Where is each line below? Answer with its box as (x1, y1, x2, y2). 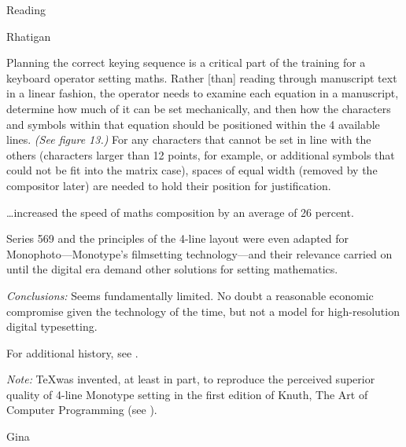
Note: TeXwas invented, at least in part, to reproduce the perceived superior (6, 371, 375, 387)
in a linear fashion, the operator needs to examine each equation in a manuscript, (6, 85, 399, 101)
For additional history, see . (6, 344, 138, 361)
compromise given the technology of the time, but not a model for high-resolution (6, 302, 400, 319)
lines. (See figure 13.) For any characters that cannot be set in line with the (6, 131, 371, 148)
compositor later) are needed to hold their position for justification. (6, 177, 331, 193)
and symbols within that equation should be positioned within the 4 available (6, 115, 380, 132)
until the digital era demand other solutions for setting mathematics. (6, 261, 338, 277)
